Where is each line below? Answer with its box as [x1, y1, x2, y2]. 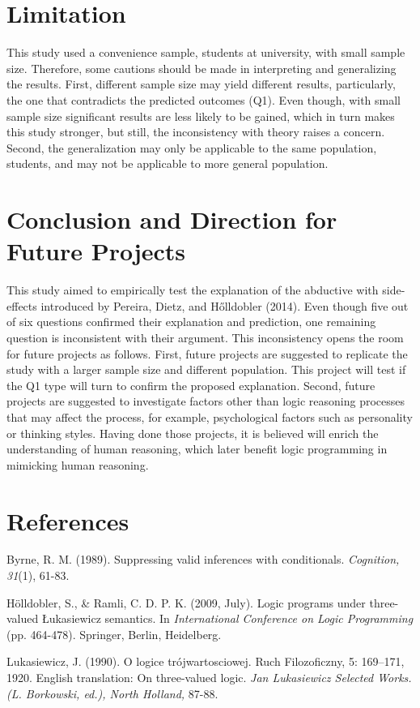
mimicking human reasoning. [6, 456, 149, 473]
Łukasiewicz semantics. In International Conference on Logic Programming [41, 610, 414, 627]
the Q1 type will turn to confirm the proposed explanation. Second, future [6, 376, 375, 393]
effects [6, 297, 37, 314]
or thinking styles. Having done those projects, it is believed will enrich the [6, 424, 379, 441]
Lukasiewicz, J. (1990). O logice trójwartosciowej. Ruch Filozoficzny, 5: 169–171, [6, 653, 405, 670]
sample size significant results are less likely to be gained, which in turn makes [6, 107, 395, 124]
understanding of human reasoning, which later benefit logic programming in [6, 440, 388, 457]
